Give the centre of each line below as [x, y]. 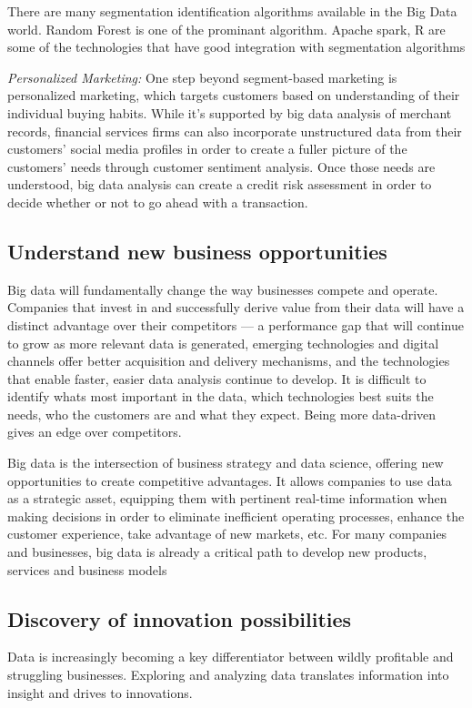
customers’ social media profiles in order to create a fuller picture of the [207, 149]
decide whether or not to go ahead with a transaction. [158, 202]
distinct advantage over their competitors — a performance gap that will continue [236, 324]
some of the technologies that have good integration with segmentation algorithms [236, 47]
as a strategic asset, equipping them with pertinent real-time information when [227, 498]
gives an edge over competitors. [95, 432]
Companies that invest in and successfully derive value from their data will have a [236, 307]
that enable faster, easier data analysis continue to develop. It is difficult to [217, 378]
